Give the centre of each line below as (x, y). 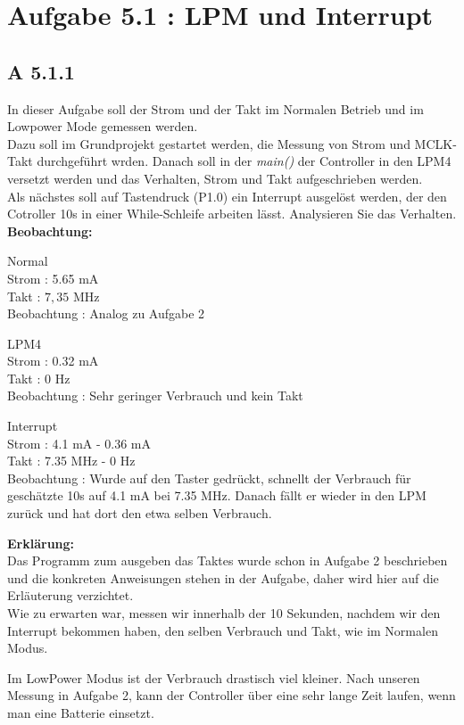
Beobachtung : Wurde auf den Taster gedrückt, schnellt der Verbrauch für (209, 478)
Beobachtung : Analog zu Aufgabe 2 (106, 313)
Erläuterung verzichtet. (70, 595)
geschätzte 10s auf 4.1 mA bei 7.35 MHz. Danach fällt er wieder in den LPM (217, 495)
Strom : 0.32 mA (53, 361)
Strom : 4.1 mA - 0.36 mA (79, 443)
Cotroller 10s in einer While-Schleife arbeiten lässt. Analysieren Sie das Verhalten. (232, 214)
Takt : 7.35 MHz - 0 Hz (71, 461)
